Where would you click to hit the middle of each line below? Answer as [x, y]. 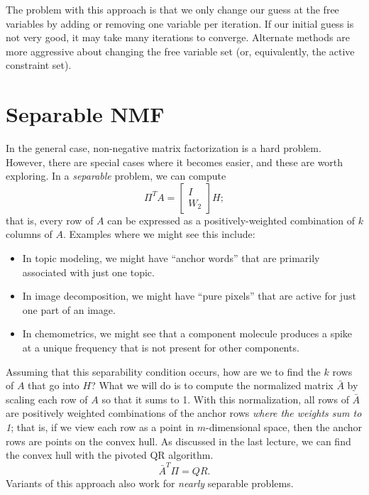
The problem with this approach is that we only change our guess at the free [172, 9]
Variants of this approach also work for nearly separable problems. [150, 483]
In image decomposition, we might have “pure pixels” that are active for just [189, 296]
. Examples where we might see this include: [159, 234]
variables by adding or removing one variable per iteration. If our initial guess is [180, 23]
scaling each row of [47, 399]
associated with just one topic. [88, 272]
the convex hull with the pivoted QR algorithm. [110, 455]
